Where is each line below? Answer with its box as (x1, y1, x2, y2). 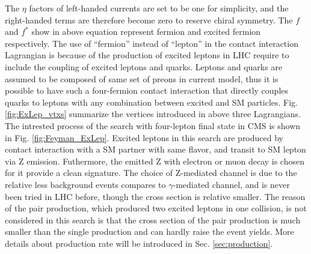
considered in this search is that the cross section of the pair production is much (5, 213, 301, 226)
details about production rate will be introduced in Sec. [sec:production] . (5, 237, 273, 249)
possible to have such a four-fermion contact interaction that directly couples (5, 84, 289, 97)
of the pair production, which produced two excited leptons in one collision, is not (5, 202, 307, 214)
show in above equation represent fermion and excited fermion (31, 25, 261, 38)
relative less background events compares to (5, 178, 166, 190)
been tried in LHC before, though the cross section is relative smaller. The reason (5, 190, 306, 202)
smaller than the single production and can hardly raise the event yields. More (5, 225, 294, 238)
